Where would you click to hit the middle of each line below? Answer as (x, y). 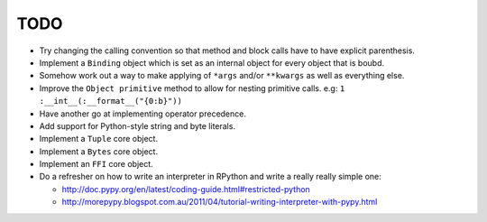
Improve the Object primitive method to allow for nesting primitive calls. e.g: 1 (192, 88)
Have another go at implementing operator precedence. (143, 114)
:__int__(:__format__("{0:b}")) (110, 101)
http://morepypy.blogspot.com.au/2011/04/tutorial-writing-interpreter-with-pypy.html (220, 202)
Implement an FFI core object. (96, 164)
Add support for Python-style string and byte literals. (138, 125)
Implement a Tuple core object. (98, 139)
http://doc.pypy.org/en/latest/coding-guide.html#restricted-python (186, 189)
